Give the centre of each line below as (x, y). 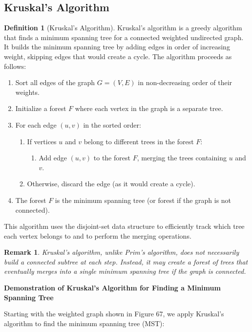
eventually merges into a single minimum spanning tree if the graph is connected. (125, 271)
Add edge (53, 158)
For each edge (36, 124)
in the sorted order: (112, 124)
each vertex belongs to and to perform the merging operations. (98, 235)
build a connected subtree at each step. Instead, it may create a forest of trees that (126, 261)
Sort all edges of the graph (55, 82)
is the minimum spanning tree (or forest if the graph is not (143, 200)
